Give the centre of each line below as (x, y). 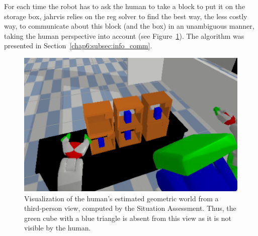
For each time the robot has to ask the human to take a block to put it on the (125, 6)
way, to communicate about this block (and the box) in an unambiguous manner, (129, 26)
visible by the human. (58, 228)
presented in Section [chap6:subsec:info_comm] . (78, 46)
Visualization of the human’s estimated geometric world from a (121, 198)
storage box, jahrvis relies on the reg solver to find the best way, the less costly (126, 16)
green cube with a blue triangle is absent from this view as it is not (128, 218)
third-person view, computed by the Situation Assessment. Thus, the (130, 208)
